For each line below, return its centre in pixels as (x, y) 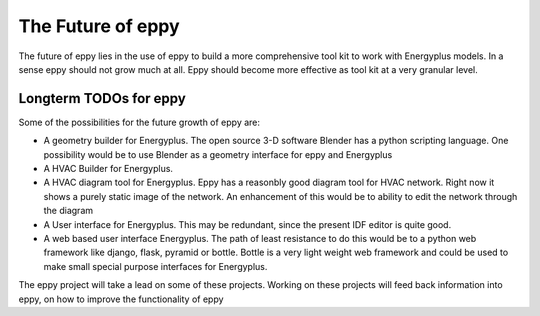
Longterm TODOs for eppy (102, 98)
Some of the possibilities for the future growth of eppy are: (139, 122)
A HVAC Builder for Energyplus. (108, 169)
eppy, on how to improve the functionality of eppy (121, 299)
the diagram (68, 211)
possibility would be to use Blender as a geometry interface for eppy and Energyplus (218, 154)
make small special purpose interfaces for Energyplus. (155, 266)
